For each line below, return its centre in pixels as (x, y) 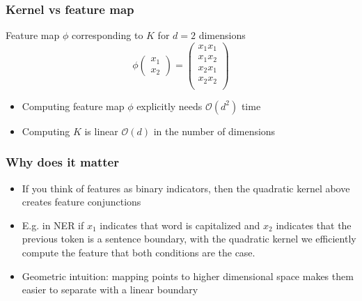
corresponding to (107, 35)
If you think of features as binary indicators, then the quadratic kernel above (186, 188)
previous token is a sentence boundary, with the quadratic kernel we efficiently (189, 239)
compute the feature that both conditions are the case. (139, 253)
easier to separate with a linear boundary (110, 290)
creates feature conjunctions (81, 202)
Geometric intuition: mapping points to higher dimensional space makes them (188, 276)
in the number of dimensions (214, 131)
